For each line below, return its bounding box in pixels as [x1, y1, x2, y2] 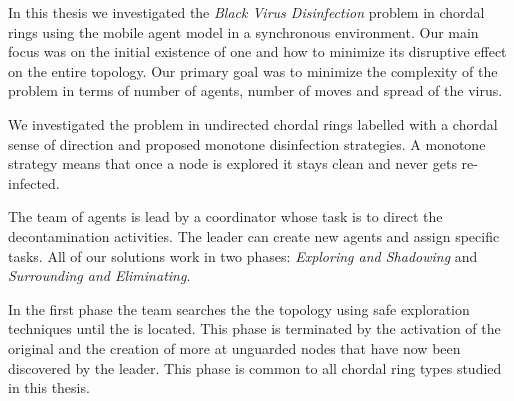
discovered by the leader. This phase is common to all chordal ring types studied [8, 357, 502, 378]
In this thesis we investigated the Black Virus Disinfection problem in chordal [8, 2, 485, 22]
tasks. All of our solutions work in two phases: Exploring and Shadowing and [8, 245, 478, 266]
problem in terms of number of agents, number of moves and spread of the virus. [8, 80, 503, 101]
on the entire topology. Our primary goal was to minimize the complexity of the [8, 60, 498, 81]
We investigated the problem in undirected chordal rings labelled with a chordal [8, 113, 498, 134]
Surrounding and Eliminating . [8, 265, 191, 286]
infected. [8, 172, 60, 193]
